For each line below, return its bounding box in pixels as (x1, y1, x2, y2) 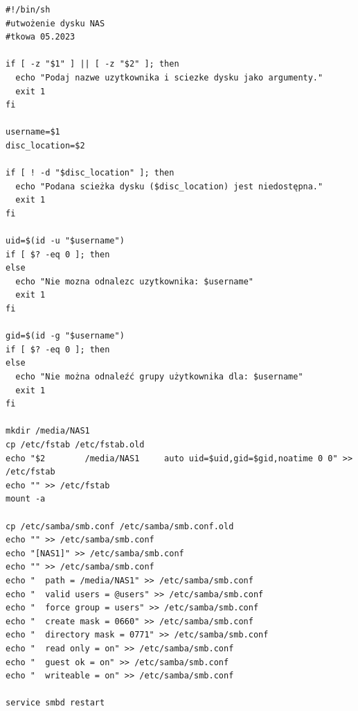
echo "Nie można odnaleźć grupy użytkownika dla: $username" (15, 372, 303, 382)
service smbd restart (6, 698, 105, 708)
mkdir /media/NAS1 (6, 426, 90, 436)
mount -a (6, 494, 46, 504)
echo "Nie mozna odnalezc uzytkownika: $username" (15, 276, 253, 286)
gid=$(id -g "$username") (6, 331, 125, 341)
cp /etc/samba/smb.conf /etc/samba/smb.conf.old (6, 521, 234, 531)
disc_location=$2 (6, 140, 85, 151)
